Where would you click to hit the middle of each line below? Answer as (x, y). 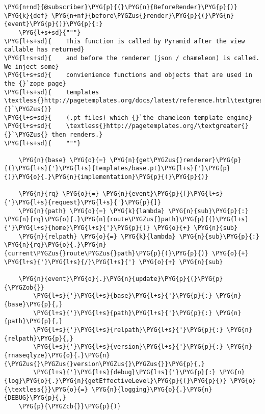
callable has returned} (44, 50)
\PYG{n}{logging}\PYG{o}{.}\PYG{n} (152, 389)
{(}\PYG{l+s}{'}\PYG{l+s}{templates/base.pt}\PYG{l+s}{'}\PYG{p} (117, 169)
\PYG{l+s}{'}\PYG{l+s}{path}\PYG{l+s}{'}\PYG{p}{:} (123, 313)
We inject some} (32, 67)
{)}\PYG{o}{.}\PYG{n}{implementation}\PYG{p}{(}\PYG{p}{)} (106, 177)
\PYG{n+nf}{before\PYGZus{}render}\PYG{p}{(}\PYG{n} (143, 16)
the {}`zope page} (35, 83)
